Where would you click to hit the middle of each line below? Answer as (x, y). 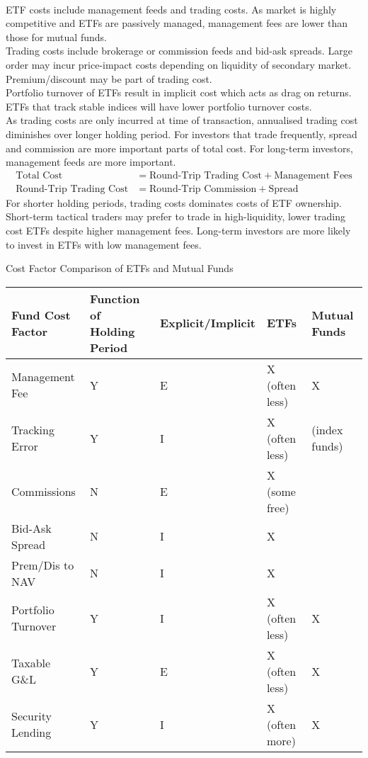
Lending (31, 732)
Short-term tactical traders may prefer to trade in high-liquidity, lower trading (176, 216)
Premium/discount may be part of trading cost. (109, 78)
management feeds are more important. (91, 162)
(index (327, 430)
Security (31, 716)
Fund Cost (41, 315)
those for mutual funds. (56, 36)
